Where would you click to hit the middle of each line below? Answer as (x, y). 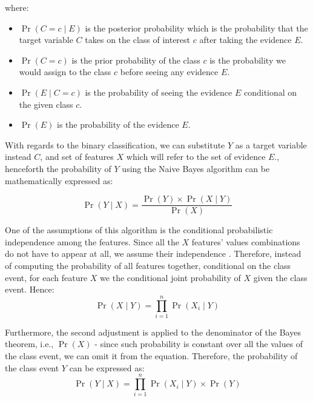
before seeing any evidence (169, 72)
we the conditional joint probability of (170, 277)
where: (17, 7)
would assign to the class (65, 72)
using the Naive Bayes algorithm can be (196, 168)
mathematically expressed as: (59, 180)
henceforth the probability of (58, 168)
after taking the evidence (245, 40)
